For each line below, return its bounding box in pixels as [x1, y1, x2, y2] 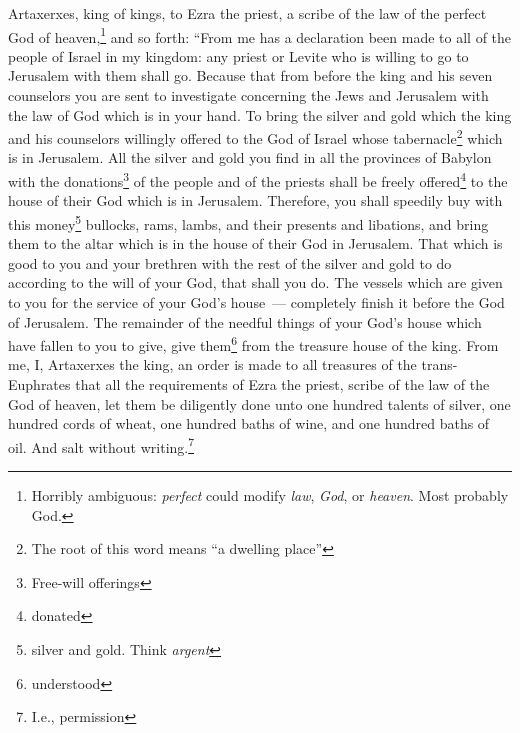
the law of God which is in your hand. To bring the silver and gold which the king [8, 104, 512, 125]
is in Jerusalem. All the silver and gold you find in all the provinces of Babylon [8, 147, 492, 168]
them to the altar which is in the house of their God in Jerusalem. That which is [8, 233, 503, 254]
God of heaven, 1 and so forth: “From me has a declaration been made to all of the [8, 23, 512, 47]
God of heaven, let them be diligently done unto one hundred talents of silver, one [8, 393, 511, 414]
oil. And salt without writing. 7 [8, 433, 195, 457]
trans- [421, 354, 458, 375]
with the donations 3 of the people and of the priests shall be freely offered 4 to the [8, 168, 508, 191]
